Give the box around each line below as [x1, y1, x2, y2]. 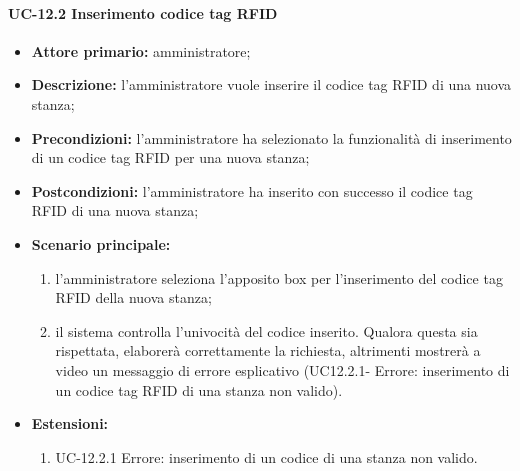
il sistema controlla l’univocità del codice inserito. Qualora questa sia [55, 320, 478, 341]
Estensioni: [31, 413, 109, 434]
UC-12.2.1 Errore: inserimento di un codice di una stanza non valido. [55, 446, 478, 467]
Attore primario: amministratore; [31, 40, 251, 61]
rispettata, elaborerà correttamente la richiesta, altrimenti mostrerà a [55, 340, 481, 361]
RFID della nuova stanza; [55, 287, 212, 308]
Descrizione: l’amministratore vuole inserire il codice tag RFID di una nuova [31, 74, 512, 95]
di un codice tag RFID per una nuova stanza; [31, 147, 310, 168]
